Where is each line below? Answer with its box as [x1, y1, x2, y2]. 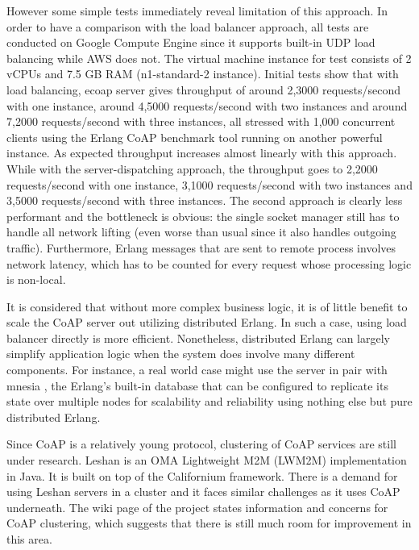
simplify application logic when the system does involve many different [6, 345, 355, 362]
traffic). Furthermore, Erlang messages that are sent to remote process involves [6, 239, 396, 256]
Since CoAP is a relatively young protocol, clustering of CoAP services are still [6, 435, 396, 452]
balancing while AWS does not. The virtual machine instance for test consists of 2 [6, 49, 412, 66]
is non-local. [6, 271, 66, 288]
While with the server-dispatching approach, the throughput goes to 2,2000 [6, 160, 378, 177]
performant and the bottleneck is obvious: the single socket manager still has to [6, 207, 400, 224]
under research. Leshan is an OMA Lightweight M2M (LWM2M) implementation [6, 452, 407, 469]
